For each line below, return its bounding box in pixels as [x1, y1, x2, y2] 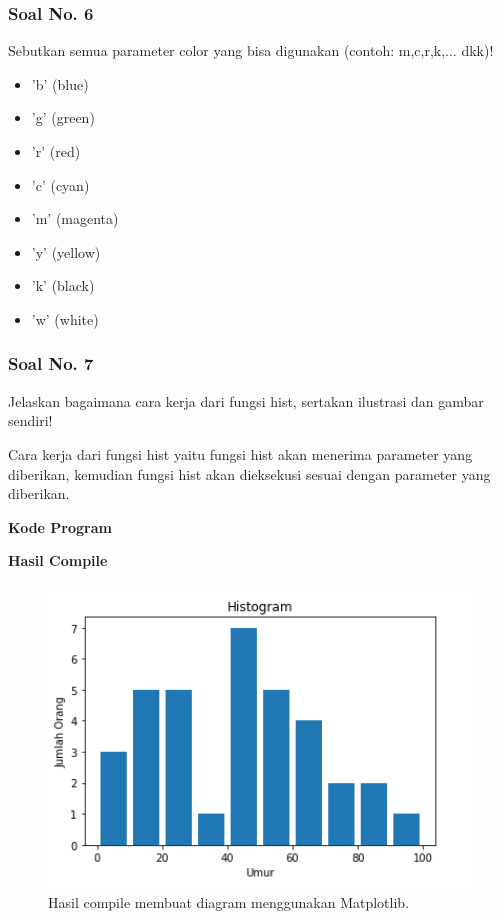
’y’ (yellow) [31, 241, 101, 262]
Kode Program [8, 516, 112, 537]
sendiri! [8, 410, 53, 431]
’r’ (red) [31, 141, 81, 161]
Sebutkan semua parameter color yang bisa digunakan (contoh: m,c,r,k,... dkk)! [8, 40, 494, 61]
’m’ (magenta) [31, 208, 119, 229]
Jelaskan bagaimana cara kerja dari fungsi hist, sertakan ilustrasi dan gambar [8, 390, 484, 411]
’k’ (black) [31, 275, 95, 296]
